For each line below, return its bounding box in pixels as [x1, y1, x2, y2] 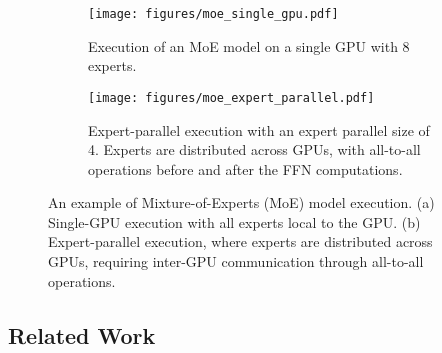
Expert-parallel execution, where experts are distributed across [48, 231, 433, 252]
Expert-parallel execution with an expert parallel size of [88, 119, 430, 140]
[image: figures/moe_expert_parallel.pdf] [88, 90, 375, 105]
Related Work [8, 319, 156, 350]
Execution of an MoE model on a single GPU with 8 [88, 35, 410, 56]
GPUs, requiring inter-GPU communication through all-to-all [48, 251, 424, 272]
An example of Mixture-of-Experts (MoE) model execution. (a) [48, 192, 435, 213]
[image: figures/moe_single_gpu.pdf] [88, 7, 339, 21]
